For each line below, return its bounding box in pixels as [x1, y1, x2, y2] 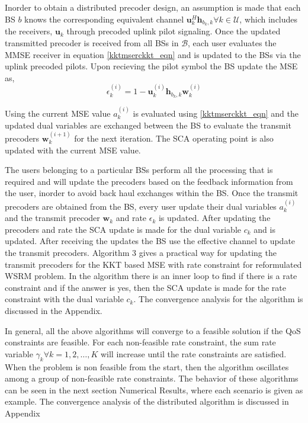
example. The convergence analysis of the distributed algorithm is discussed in [5, 395, 289, 408]
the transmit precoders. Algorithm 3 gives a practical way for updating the [5, 246, 277, 259]
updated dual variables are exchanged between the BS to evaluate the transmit [5, 118, 291, 131]
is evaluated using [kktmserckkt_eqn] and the [133, 107, 299, 119]
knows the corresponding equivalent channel [24, 12, 184, 25]
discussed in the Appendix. [5, 305, 102, 317]
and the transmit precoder [5, 211, 100, 224]
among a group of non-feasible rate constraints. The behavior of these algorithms [5, 372, 299, 384]
